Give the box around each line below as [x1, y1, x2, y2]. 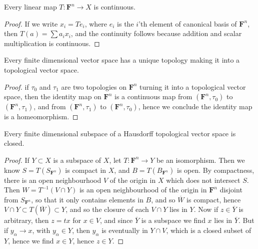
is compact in [65, 164, 106, 175]
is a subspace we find [141, 215, 205, 225]
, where [84, 18, 107, 29]
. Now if [193, 204, 218, 214]
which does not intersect [166, 174, 240, 185]
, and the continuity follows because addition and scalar [70, 28, 242, 39]
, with [32, 225, 50, 235]
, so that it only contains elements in [31, 194, 143, 204]
